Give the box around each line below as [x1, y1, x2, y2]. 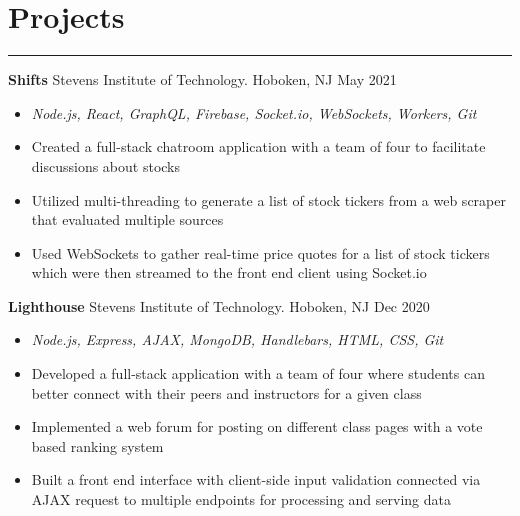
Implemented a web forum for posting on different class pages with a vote [31, 416, 483, 437]
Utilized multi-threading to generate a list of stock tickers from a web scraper [31, 189, 506, 210]
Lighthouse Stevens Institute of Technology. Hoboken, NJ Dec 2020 [8, 295, 430, 316]
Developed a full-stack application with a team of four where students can [31, 363, 485, 384]
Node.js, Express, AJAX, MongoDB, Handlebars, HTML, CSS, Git [31, 329, 444, 350]
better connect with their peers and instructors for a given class [31, 382, 422, 403]
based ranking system [31, 435, 164, 456]
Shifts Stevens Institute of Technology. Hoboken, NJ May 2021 [8, 69, 397, 90]
